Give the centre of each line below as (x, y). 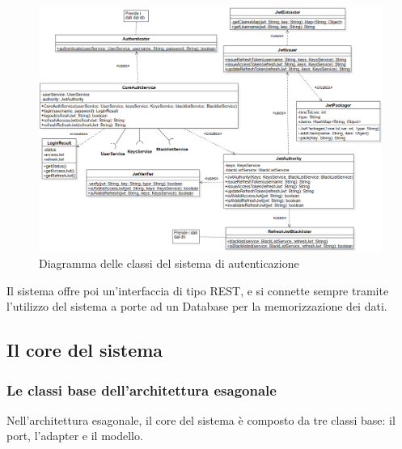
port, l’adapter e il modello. (75, 436)
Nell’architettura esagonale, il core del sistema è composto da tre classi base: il (201, 419)
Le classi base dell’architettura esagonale (142, 390)
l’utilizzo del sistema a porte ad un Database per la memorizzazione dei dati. (197, 306)
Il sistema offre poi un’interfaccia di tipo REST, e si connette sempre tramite (198, 290)
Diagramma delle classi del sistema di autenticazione (169, 263)
